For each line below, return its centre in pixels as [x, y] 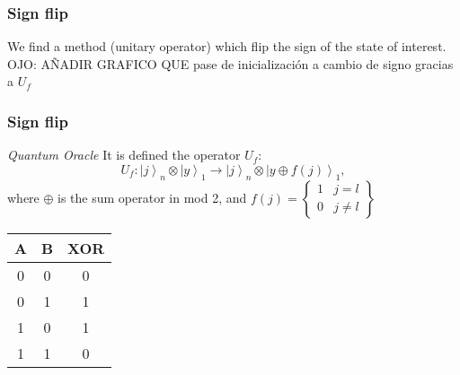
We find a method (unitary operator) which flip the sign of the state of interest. [227, 46]
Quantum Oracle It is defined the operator [124, 155]
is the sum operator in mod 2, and [152, 197]
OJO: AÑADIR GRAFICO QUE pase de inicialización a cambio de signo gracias [230, 63]
